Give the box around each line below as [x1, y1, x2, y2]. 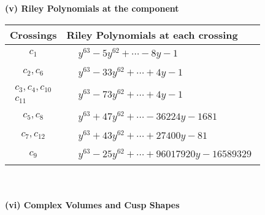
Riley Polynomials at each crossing [66, 27, 238, 42]
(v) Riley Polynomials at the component [5, 2, 179, 14]
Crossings [10, 27, 57, 42]
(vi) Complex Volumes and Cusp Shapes [5, 198, 180, 211]
